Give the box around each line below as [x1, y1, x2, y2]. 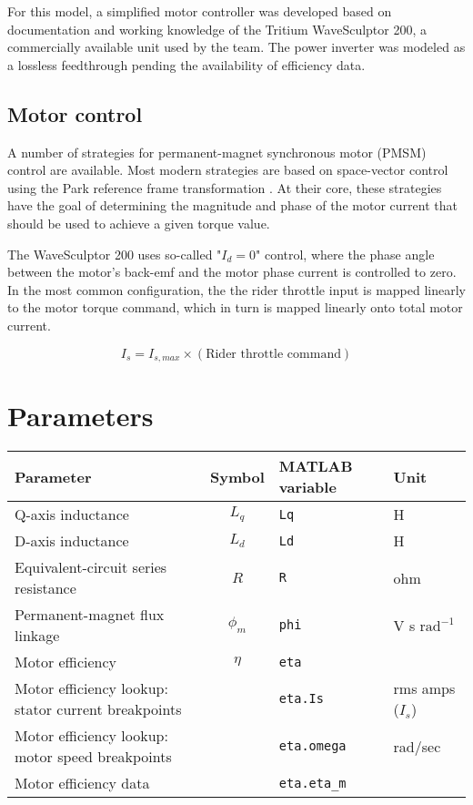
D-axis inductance [15, 530, 129, 552]
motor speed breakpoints [15, 746, 172, 768]
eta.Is [278, 691, 324, 707]
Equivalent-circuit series [15, 556, 167, 578]
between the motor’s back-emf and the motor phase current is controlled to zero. [7, 262, 457, 281]
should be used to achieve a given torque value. [7, 213, 270, 232]
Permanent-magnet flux [15, 604, 165, 626]
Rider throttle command [206, 347, 341, 361]
